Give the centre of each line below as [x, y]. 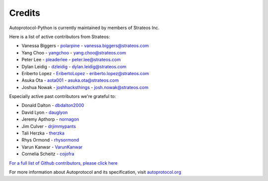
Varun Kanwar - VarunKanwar [52, 147]
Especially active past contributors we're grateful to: [63, 96]
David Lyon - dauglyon [45, 112]
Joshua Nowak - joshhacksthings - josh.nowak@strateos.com [85, 87]
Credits [25, 13]
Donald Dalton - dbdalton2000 [53, 105]
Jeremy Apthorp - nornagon [50, 119]
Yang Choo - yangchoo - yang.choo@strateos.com [74, 52]
